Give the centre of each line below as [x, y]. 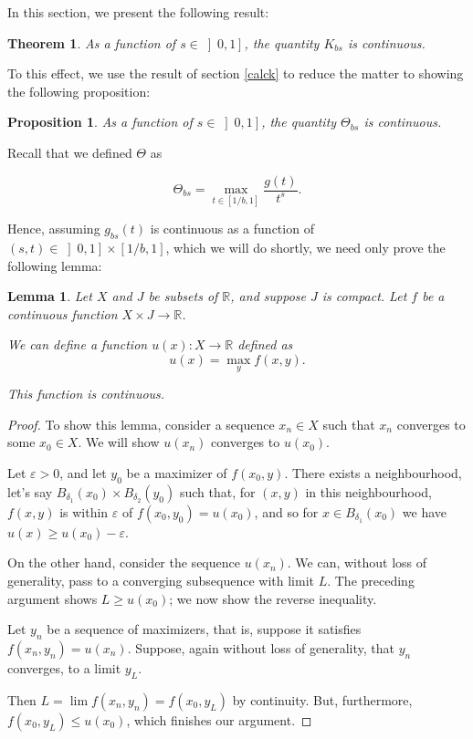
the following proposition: [79, 91]
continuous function [63, 313]
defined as [265, 344]
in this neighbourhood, [369, 491]
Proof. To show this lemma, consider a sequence [141, 424]
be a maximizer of [177, 473]
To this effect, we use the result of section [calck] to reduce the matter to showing [236, 73]
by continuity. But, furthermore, [322, 699]
